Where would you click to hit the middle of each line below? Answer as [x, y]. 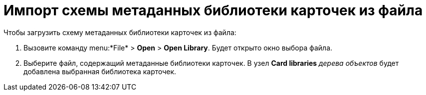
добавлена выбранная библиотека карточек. [100, 71]
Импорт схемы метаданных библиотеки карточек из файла [213, 10]
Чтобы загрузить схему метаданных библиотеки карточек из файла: [120, 32]
